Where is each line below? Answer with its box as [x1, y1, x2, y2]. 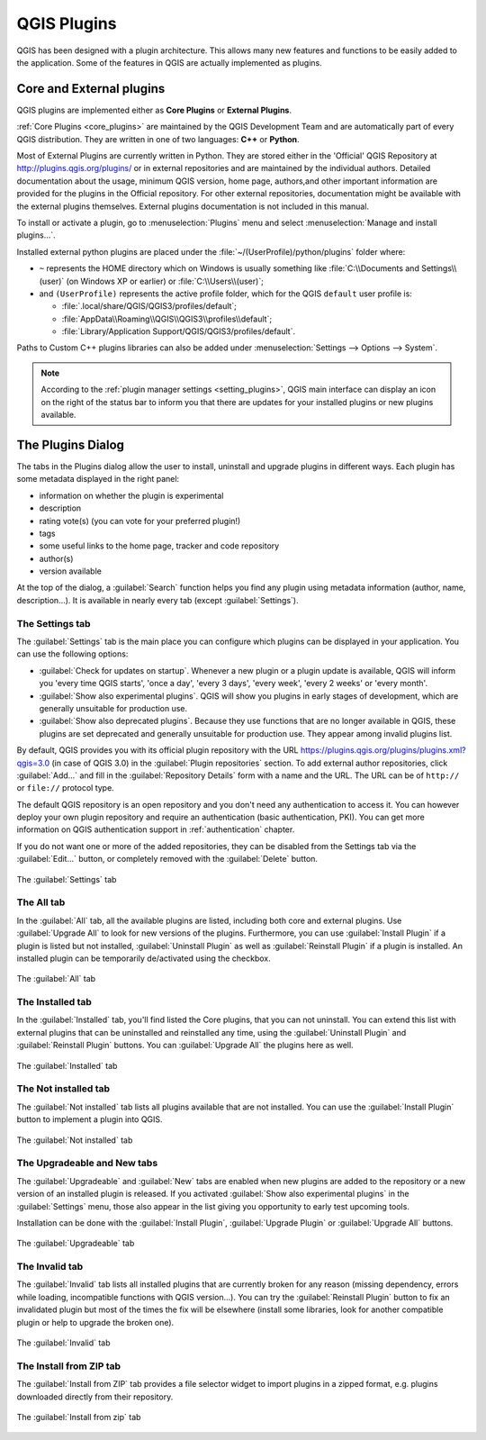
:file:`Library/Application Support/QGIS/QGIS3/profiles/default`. [61, 326, 296, 337]
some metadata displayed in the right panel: [16, 474, 180, 485]
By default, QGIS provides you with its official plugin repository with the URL [16, 745, 299, 756]
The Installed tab [16, 996, 92, 1009]
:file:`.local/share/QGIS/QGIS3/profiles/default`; [61, 301, 238, 312]
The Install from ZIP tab [16, 1360, 121, 1372]
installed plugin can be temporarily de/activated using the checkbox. [16, 953, 271, 964]
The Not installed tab [16, 1082, 111, 1095]
